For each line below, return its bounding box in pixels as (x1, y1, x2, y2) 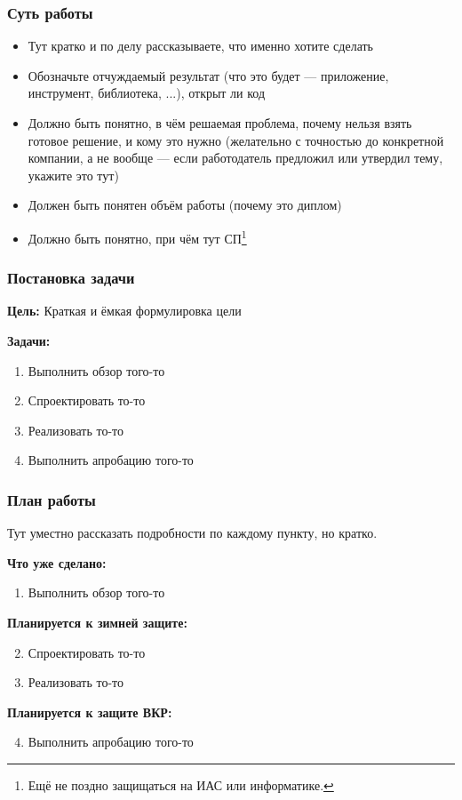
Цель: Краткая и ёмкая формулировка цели (7, 301, 242, 320)
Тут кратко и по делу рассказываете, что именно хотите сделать (28, 36, 373, 55)
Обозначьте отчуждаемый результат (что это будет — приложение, (28, 66, 389, 84)
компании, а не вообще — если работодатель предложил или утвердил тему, (28, 148, 443, 167)
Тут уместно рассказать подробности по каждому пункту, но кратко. (7, 524, 378, 542)
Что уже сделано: (7, 553, 107, 572)
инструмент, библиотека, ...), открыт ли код (28, 84, 266, 102)
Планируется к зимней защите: (7, 613, 187, 631)
